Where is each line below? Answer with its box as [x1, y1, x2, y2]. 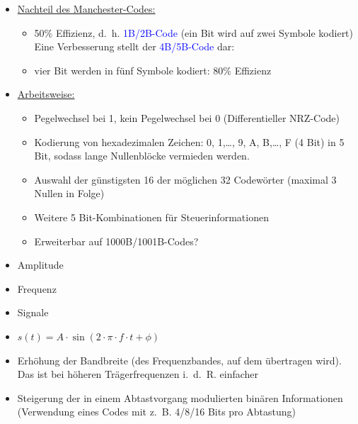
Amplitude [17, 257, 64, 272]
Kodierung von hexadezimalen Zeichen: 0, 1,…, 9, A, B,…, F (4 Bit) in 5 [34, 134, 345, 149]
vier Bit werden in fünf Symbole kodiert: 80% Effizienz [34, 62, 272, 77]
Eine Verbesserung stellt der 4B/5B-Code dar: [34, 39, 235, 54]
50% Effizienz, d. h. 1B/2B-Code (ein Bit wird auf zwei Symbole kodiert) [34, 25, 354, 40]
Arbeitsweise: [17, 87, 75, 101]
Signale [17, 305, 49, 320]
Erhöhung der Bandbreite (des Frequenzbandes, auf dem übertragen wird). [17, 352, 342, 367]
